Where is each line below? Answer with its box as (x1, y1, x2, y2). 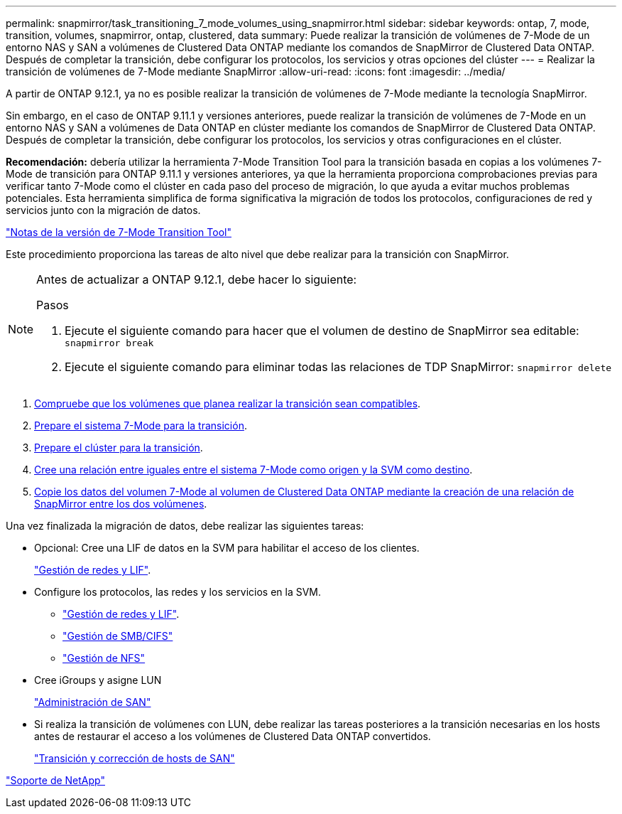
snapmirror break (65, 338, 154, 348)
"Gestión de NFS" (62, 652, 146, 664)
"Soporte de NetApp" (6, 774, 105, 786)
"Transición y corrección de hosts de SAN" (34, 752, 235, 764)
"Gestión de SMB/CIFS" (62, 630, 173, 642)
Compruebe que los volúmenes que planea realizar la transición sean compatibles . (34, 397, 421, 409)
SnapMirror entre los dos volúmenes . (34, 498, 207, 510)
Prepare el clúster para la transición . (34, 441, 203, 454)
